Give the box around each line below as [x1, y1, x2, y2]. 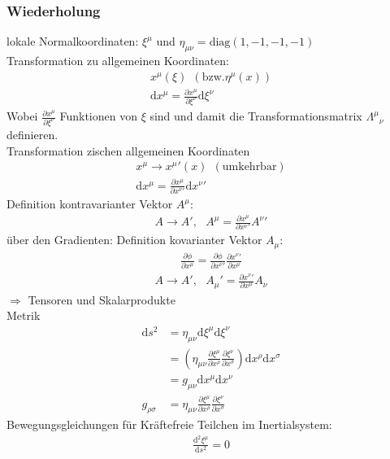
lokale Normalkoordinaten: [6, 33, 139, 50]
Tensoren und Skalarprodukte [28, 291, 175, 308]
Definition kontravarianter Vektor [6, 195, 173, 212]
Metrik [6, 307, 41, 324]
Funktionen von [59, 107, 137, 125]
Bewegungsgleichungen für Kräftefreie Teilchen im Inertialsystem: [6, 416, 332, 433]
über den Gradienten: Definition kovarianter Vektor [6, 231, 262, 248]
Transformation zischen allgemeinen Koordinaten [6, 142, 250, 159]
